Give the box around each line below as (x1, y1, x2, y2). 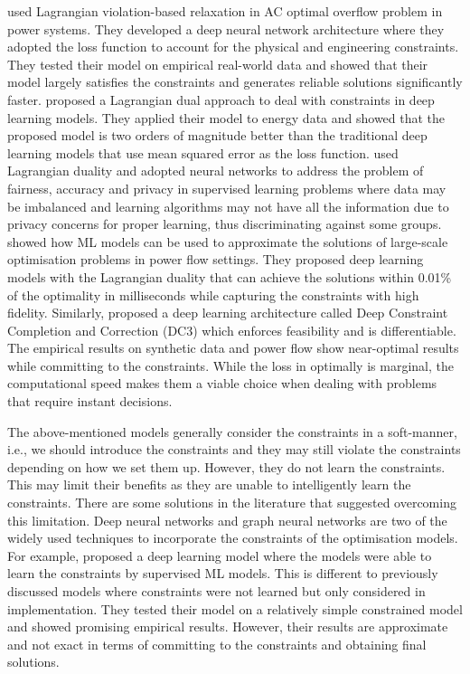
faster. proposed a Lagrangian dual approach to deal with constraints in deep (7, 90, 435, 109)
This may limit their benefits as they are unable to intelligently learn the (7, 475, 411, 494)
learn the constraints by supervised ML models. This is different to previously (7, 564, 438, 583)
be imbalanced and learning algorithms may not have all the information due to (7, 196, 449, 215)
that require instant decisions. (7, 392, 173, 411)
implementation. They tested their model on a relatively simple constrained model (7, 599, 463, 618)
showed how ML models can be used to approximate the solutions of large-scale (7, 232, 448, 251)
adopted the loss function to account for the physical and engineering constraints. (7, 37, 459, 56)
